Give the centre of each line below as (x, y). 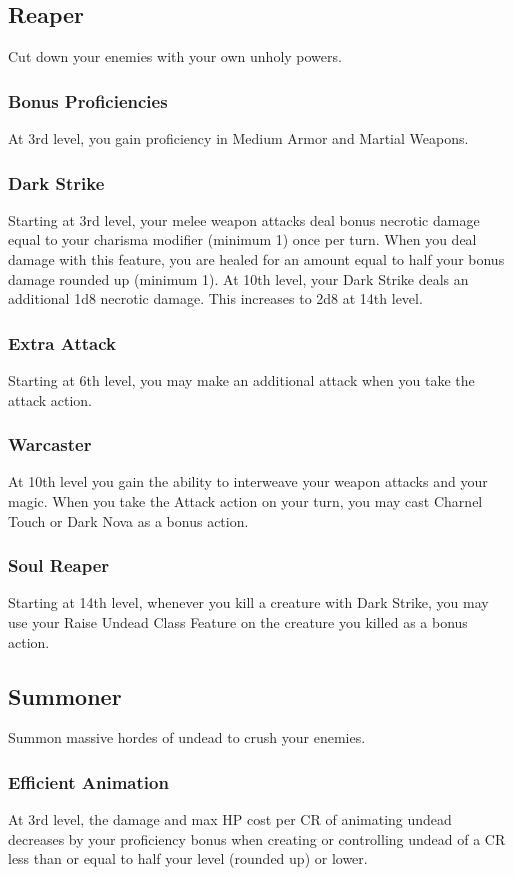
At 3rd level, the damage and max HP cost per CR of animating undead (230, 819)
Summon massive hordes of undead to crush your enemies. (187, 737)
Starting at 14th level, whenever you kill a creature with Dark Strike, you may (248, 602)
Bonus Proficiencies (88, 100)
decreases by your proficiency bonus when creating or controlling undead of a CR (257, 838)
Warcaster (50, 444)
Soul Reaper (59, 565)
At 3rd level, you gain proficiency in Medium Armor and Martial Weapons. (238, 138)
